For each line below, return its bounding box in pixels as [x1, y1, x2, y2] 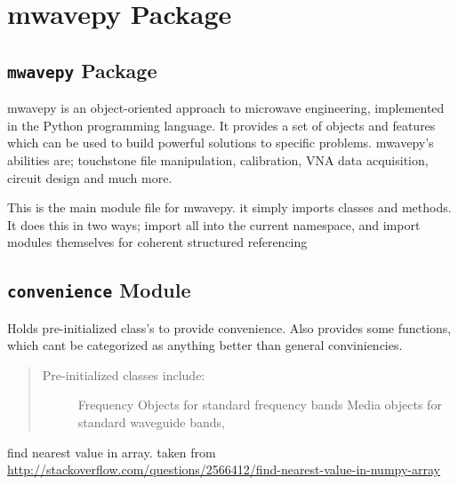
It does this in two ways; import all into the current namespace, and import [7, 215, 421, 234]
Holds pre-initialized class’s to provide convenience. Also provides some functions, [7, 318, 452, 337]
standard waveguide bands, [77, 413, 225, 432]
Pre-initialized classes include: [42, 365, 205, 384]
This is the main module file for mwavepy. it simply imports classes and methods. [7, 198, 452, 217]
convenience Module [7, 276, 191, 304]
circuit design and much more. [7, 168, 173, 187]
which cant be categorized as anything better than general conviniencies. [7, 336, 403, 354]
